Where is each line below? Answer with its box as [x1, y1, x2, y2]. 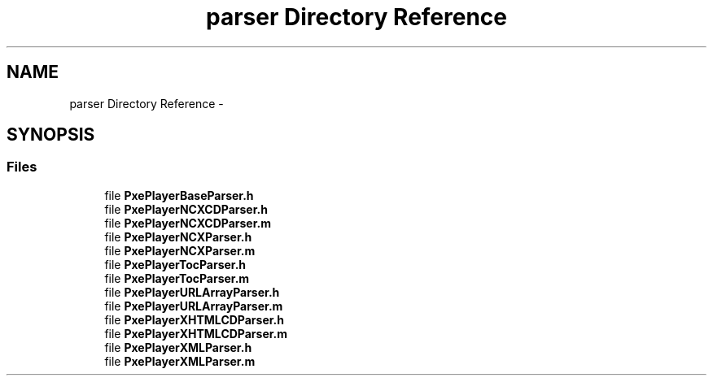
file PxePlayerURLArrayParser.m [104, 298, 283, 313]
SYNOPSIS [7, 124, 95, 145]
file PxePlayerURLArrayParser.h [104, 284, 280, 299]
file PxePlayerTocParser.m [104, 271, 250, 285]
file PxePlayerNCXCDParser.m [104, 215, 271, 230]
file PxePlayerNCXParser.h [104, 229, 252, 244]
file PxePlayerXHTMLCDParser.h [104, 312, 284, 327]
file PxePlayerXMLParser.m [104, 354, 256, 368]
